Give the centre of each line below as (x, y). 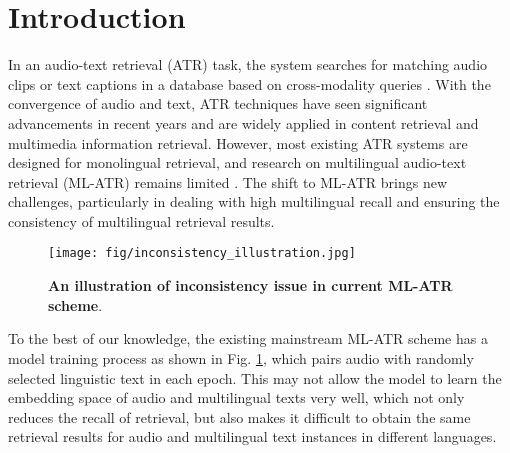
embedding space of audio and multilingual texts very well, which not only (236, 397)
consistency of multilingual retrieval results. (141, 220)
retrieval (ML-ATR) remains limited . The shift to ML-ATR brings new (228, 181)
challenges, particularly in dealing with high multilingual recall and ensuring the (254, 201)
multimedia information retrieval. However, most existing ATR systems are (238, 142)
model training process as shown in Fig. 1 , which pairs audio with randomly (241, 357)
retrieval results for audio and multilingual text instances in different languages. (252, 436)
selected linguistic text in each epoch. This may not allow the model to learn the (255, 377)
